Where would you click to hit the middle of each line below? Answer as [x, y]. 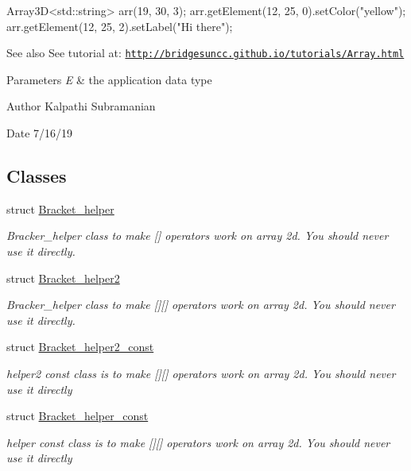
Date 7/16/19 [40, 133]
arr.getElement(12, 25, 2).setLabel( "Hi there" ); [120, 26]
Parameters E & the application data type [109, 79]
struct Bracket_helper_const [78, 416]
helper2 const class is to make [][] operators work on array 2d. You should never [201, 373]
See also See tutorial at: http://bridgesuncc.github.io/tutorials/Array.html [205, 53]
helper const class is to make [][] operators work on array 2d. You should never [198, 442]
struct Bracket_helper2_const [80, 347]
